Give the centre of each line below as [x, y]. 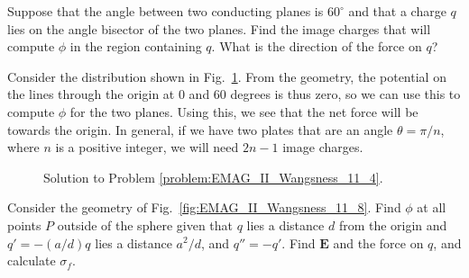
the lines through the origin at [91, 94]
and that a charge [397, 11]
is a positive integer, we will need [147, 147]
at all [432, 207]
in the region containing [136, 46]
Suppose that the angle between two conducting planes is [166, 11]
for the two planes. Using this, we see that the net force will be [244, 111]
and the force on [378, 242]
